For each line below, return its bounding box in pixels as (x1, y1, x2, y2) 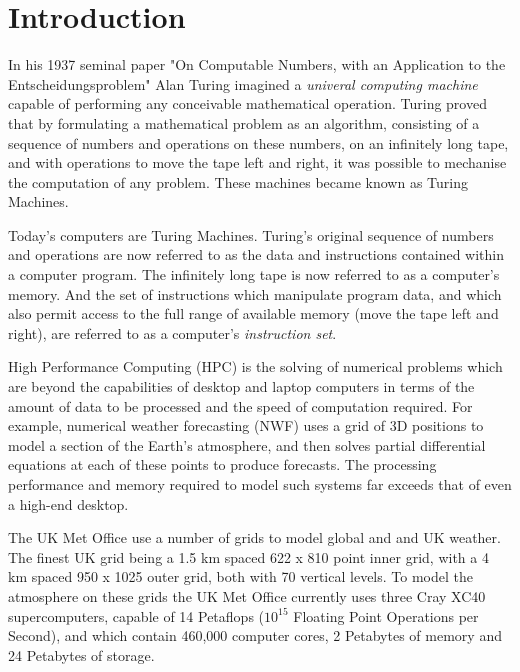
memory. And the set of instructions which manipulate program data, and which (8, 283, 502, 304)
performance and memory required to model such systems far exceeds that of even (8, 474, 512, 494)
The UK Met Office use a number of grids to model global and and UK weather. (8, 527, 501, 548)
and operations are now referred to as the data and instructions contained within (8, 244, 505, 265)
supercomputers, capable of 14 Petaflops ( (8, 605, 265, 626)
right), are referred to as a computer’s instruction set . (8, 322, 337, 343)
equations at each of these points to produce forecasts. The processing (8, 454, 437, 475)
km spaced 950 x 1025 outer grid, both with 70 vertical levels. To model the (8, 566, 473, 587)
